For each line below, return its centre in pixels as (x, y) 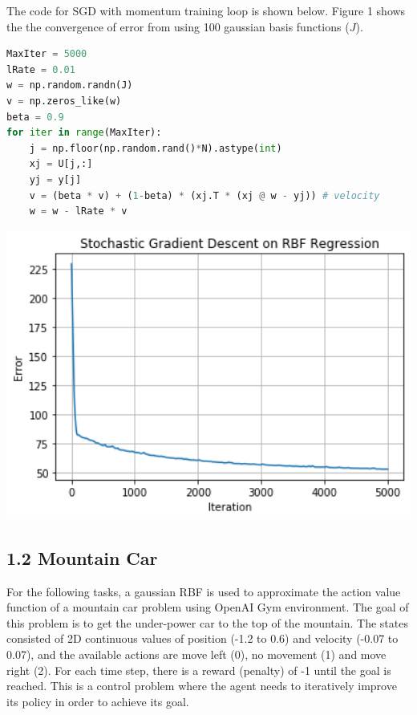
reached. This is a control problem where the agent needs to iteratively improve (202, 686)
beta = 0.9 (35, 117)
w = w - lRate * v (78, 211)
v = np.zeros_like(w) (64, 101)
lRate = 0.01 (41, 69)
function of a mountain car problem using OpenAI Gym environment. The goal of (208, 607)
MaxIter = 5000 (47, 54)
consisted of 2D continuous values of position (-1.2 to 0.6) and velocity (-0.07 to (202, 638)
